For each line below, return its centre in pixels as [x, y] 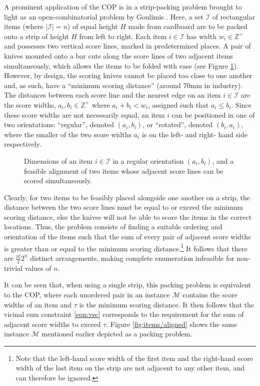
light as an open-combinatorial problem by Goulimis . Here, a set [104, 16]
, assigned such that [178, 104]
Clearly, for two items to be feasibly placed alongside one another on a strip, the [127, 197]
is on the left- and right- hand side [194, 134]
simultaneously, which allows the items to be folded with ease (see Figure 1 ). [121, 65]
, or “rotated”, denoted [178, 124]
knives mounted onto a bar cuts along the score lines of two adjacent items [118, 55]
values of [38, 268]
